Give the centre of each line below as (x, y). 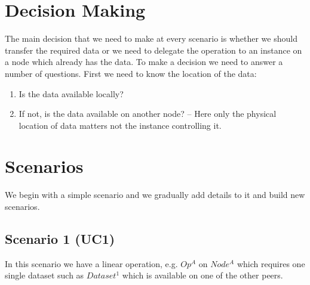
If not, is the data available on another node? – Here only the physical (148, 114)
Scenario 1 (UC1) (60, 238)
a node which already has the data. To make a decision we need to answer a (144, 62)
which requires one (271, 263)
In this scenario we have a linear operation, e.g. (91, 263)
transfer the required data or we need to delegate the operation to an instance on (154, 50)
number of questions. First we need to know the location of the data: (131, 73)
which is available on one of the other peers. (202, 275)
